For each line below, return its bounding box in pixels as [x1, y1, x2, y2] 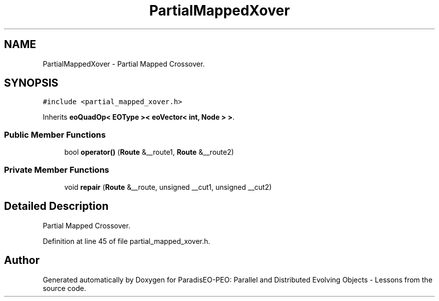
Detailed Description [4, 200, 109, 213]
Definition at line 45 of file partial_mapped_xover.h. [43, 236, 210, 245]
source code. [43, 283, 86, 292]
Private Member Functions [4, 164, 109, 175]
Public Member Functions [4, 129, 106, 140]
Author [4, 254, 40, 267]
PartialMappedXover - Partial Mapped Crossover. [43, 59, 205, 68]
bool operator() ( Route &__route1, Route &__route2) [64, 148, 234, 157]
